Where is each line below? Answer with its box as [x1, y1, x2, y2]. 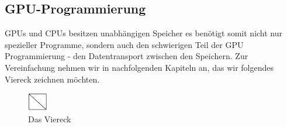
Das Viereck [28, 112, 71, 125]
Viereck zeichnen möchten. [5, 73, 100, 85]
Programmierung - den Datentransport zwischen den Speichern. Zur [5, 50, 248, 62]
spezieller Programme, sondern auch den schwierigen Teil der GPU [5, 38, 244, 50]
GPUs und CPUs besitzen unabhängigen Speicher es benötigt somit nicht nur [5, 27, 283, 39]
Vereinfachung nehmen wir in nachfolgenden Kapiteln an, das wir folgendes [5, 61, 274, 73]
